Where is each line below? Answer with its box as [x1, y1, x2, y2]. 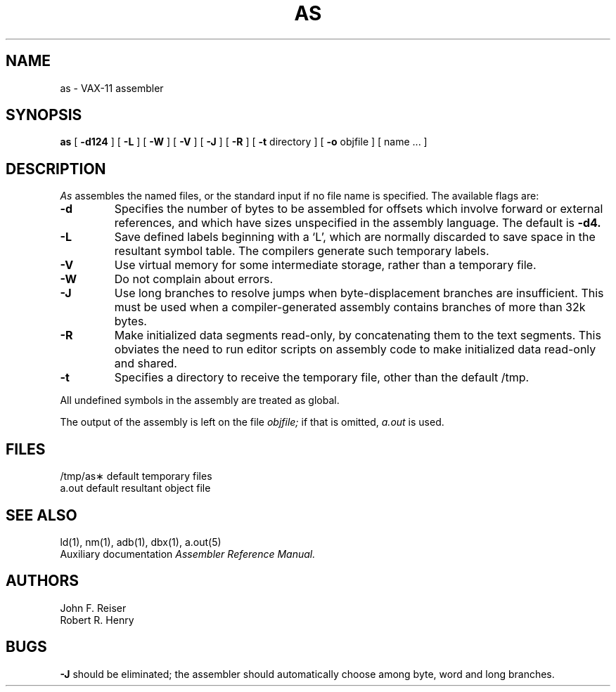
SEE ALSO [6, 506, 77, 524]
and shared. [114, 356, 177, 371]
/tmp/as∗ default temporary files [60, 470, 212, 483]
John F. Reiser [60, 601, 127, 614]
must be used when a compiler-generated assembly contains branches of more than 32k [114, 300, 586, 315]
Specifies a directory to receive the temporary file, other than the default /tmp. [114, 370, 530, 385]
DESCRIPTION [6, 159, 106, 178]
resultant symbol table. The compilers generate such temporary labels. [114, 244, 489, 259]
